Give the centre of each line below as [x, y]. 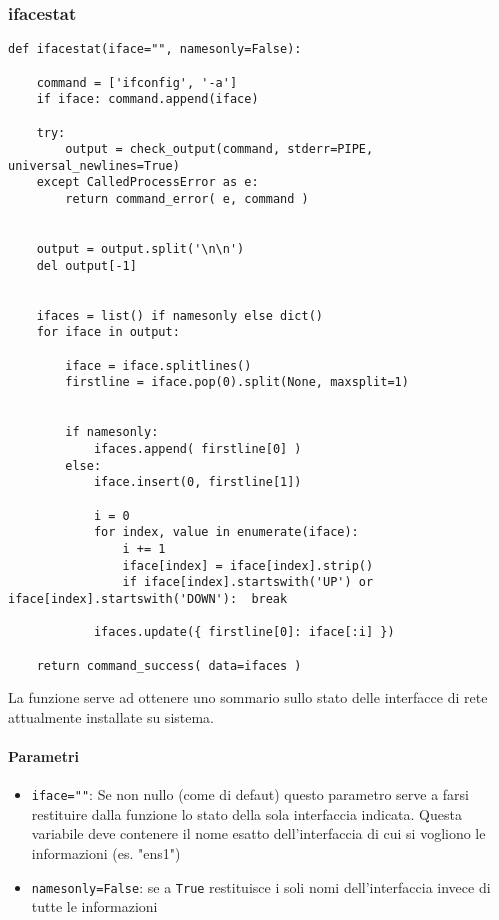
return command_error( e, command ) [187, 199]
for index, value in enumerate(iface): [226, 532]
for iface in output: [108, 332]
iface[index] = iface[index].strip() [248, 565]
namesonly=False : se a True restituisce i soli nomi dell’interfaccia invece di [261, 886]
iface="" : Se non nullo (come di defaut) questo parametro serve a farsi [250, 794]
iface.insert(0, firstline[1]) [197, 482]
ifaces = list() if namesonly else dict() [179, 315]
